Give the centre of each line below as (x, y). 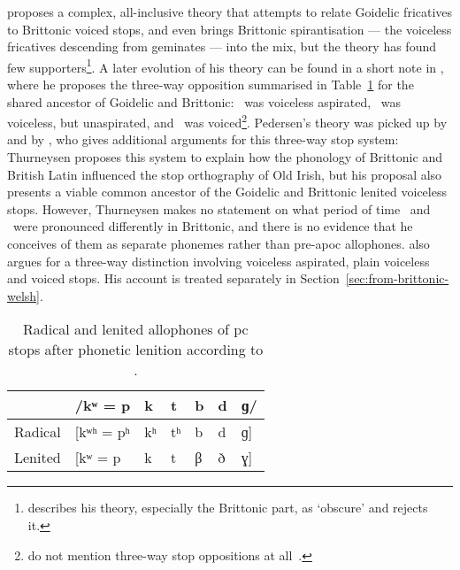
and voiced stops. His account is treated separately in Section (173, 278)
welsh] (24, 295)
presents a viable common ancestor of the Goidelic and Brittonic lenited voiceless (227, 192)
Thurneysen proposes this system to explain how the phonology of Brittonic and (225, 157)
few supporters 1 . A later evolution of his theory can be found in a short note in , (226, 65)
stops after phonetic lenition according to (136, 350)
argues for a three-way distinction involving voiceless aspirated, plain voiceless (218, 261)
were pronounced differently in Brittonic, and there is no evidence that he (213, 226)
